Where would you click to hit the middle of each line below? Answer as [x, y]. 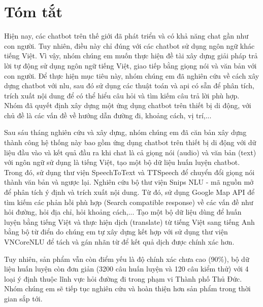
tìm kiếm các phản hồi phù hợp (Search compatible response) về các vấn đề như [129, 202]
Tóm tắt [33, 11]
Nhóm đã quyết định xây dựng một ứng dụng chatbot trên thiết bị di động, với [128, 105]
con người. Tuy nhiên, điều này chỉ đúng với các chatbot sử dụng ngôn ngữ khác [129, 45]
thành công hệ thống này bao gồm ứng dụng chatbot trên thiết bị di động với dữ [130, 142]
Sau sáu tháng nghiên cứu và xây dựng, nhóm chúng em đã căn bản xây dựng [125, 132]
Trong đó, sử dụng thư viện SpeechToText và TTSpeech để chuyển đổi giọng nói [129, 172]
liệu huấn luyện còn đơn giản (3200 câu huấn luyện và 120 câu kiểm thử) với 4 [126, 269]
